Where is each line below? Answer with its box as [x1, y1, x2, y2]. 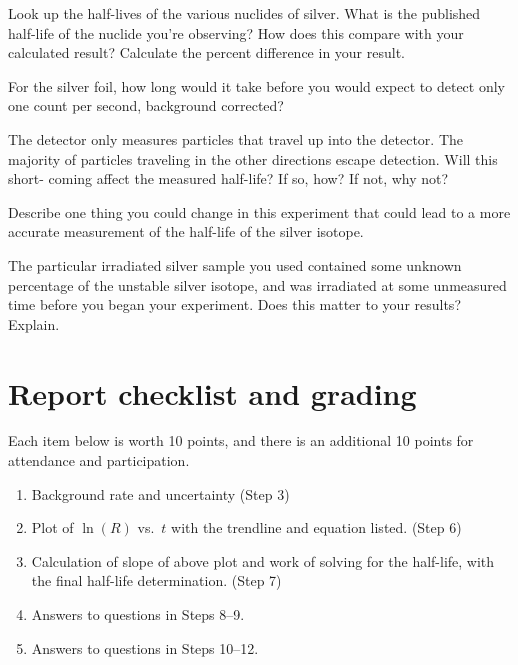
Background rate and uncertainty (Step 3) [31, 483, 290, 504]
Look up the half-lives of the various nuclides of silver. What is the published [8, 3, 481, 23]
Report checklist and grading [8, 372, 417, 413]
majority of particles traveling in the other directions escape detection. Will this [8, 148, 498, 169]
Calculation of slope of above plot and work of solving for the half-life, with [31, 550, 495, 571]
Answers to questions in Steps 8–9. [31, 604, 245, 624]
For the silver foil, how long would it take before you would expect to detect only [8, 75, 505, 96]
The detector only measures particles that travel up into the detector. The [8, 128, 463, 149]
